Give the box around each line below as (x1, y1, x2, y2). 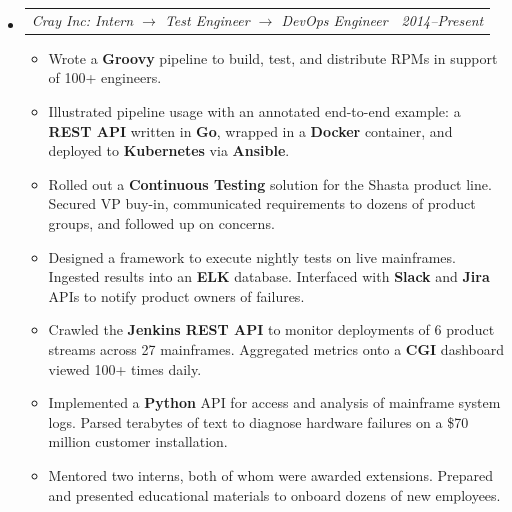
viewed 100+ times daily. (48, 358, 202, 379)
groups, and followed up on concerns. (48, 213, 275, 233)
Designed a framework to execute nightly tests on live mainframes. (48, 246, 456, 267)
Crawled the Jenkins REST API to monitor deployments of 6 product (48, 319, 495, 340)
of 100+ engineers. (48, 67, 162, 88)
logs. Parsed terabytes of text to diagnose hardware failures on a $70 (48, 411, 469, 432)
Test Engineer (164, 9, 250, 30)
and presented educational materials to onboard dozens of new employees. (48, 484, 501, 505)
